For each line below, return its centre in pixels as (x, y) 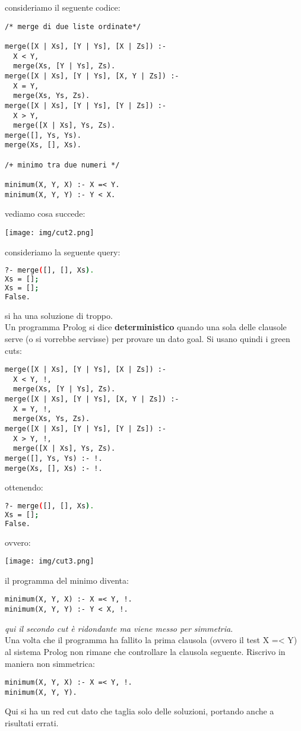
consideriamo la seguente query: (63, 251)
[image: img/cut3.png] (50, 561)
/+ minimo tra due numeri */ (62, 165)
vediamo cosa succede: (45, 213)
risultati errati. (32, 723)
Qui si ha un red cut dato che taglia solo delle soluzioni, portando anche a (140, 711)
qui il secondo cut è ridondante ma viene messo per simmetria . (119, 628)
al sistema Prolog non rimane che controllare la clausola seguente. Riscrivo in (145, 651)
